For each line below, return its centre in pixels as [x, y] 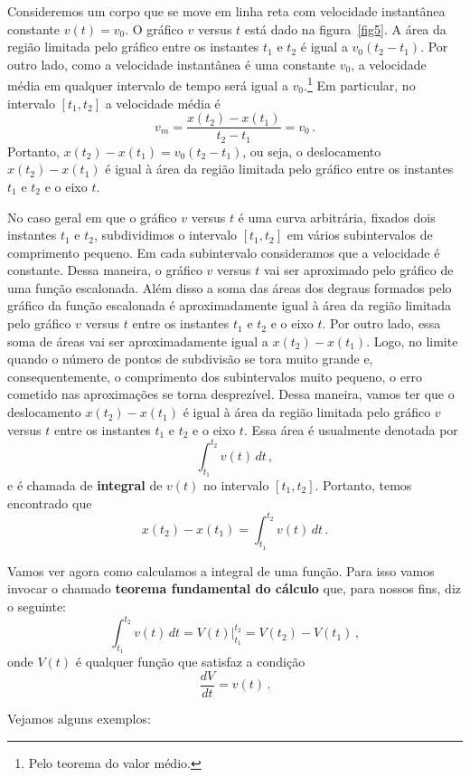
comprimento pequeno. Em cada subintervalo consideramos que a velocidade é [224, 252]
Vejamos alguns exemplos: [79, 718]
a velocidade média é [163, 103]
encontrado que [50, 502]
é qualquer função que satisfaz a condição [190, 662]
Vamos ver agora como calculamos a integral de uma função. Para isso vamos [221, 570]
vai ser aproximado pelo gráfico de [358, 270]
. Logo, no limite [412, 341]
